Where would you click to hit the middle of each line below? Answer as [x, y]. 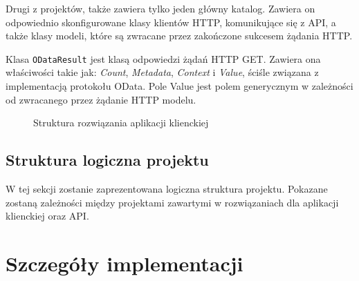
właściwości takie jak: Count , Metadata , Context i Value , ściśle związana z [162, 72]
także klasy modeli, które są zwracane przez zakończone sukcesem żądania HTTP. [179, 36]
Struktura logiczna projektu [107, 160]
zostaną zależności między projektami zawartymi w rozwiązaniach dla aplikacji [172, 202]
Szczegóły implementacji [125, 263]
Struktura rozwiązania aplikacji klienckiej [121, 123]
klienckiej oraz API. [47, 216]
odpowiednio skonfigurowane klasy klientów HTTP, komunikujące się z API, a [171, 22]
